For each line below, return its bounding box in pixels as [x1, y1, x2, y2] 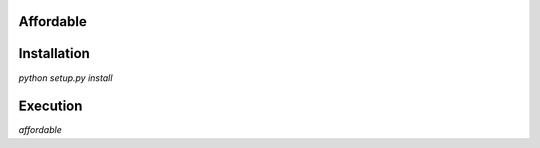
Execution [18, 98, 83, 115]
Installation [18, 45, 90, 62]
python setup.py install [18, 71, 113, 84]
